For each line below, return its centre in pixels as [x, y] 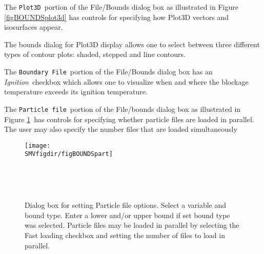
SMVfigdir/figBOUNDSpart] [69, 154]
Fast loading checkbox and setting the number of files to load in [125, 235]
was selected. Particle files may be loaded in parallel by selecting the [132, 225]
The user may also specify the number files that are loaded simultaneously [121, 129]
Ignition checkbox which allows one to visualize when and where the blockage [126, 81]
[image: [38, 145]
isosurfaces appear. [34, 27]
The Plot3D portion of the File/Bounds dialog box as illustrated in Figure [121, 7]
